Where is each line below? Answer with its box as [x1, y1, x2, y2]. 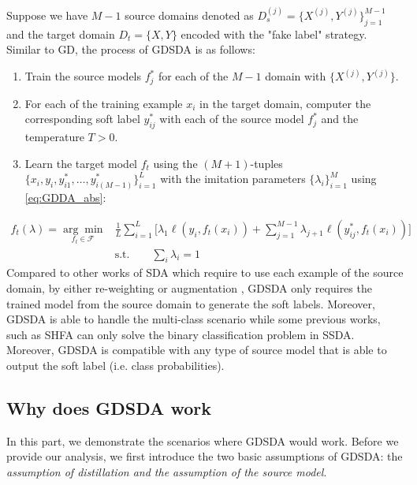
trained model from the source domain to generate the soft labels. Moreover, [6, 295, 375, 312]
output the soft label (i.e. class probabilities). [6, 356, 225, 373]
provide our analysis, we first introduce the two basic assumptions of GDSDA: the [6, 448, 403, 464]
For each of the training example [24, 95, 183, 111]
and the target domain [6, 25, 115, 42]
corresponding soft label [24, 110, 140, 127]
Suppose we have [6, 6, 88, 23]
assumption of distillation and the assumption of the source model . [6, 463, 327, 479]
